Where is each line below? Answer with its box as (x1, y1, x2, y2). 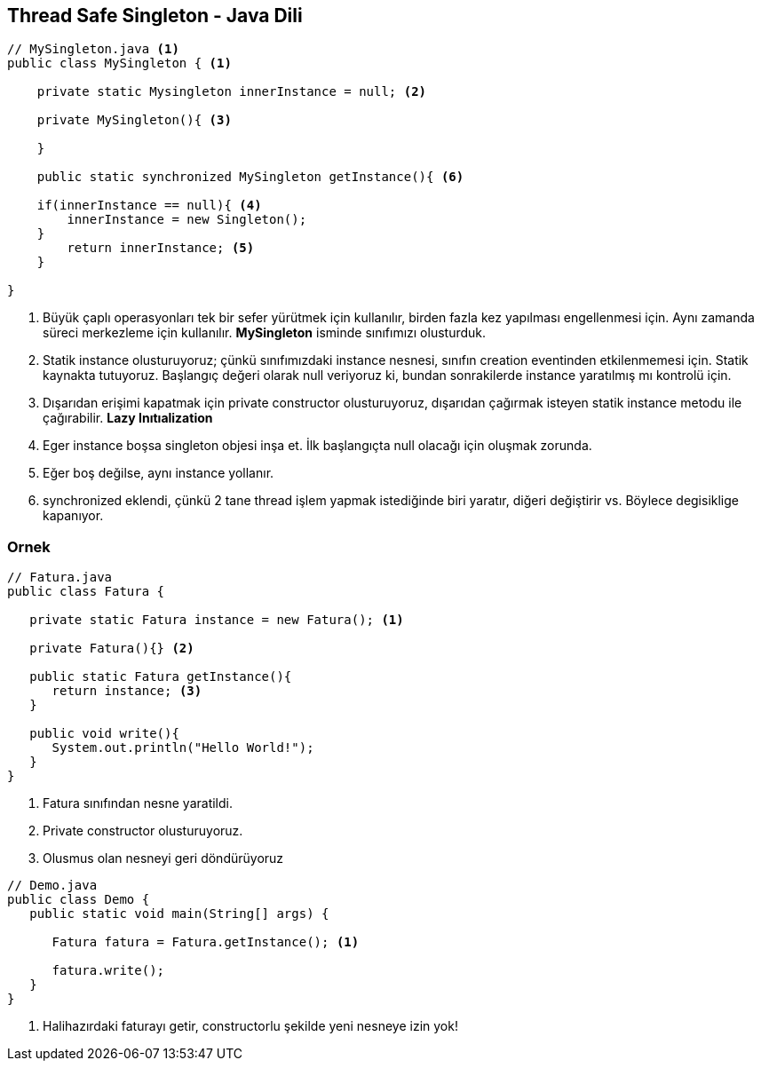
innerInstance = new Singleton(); (67, 212, 307, 227)
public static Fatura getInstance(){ (29, 669, 292, 684)
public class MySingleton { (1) (7, 56, 232, 71)
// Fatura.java (7, 570, 113, 585)
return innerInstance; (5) (67, 241, 255, 256)
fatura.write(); (52, 963, 165, 978)
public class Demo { (7, 892, 150, 907)
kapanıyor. (43, 508, 104, 524)
